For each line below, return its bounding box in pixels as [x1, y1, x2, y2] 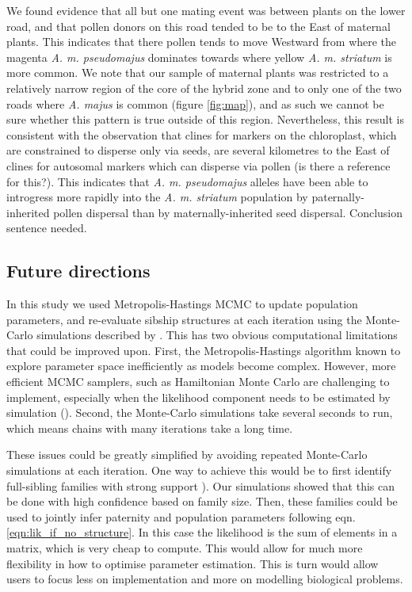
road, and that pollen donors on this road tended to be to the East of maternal [6, 17, 391, 34]
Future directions [6, 258, 151, 283]
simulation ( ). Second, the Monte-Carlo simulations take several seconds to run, [6, 404, 393, 421]
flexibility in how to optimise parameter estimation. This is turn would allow [6, 555, 379, 571]
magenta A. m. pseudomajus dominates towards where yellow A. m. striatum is [6, 48, 392, 65]
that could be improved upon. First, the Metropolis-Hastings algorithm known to [6, 342, 401, 358]
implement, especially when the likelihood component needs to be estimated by [6, 388, 391, 405]
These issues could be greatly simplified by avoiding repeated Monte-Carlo [6, 446, 368, 463]
